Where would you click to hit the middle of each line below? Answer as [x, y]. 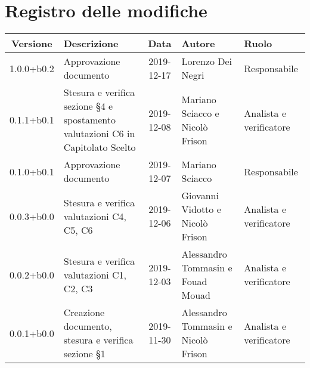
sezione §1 [84, 354]
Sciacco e [200, 113]
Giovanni [200, 196]
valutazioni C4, [95, 216]
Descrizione [91, 44]
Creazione [84, 313]
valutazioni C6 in [99, 134]
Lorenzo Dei [207, 61]
